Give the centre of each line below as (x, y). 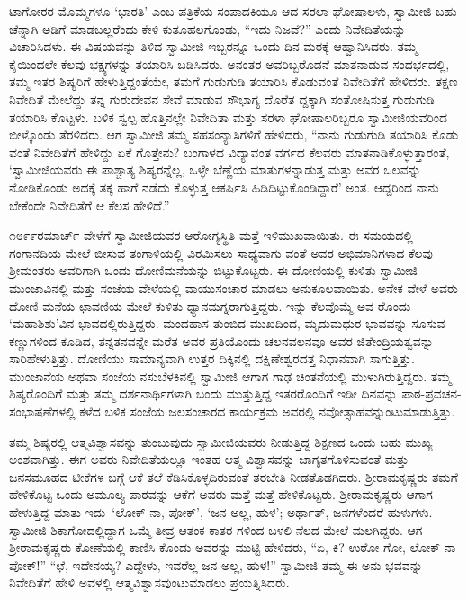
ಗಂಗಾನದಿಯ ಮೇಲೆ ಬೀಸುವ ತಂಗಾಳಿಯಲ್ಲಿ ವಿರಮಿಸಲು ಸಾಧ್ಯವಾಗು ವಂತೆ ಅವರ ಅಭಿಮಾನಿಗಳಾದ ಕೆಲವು (221, 252)
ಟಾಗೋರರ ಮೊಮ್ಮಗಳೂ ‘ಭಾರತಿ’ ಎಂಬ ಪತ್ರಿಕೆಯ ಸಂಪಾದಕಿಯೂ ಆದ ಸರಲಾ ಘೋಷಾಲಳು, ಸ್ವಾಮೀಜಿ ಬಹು (233, 11)
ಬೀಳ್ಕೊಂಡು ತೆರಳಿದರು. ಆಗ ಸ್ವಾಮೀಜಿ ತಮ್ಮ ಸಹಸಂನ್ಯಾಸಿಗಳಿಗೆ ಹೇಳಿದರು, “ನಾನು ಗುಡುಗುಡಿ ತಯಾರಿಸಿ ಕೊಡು (234, 134)
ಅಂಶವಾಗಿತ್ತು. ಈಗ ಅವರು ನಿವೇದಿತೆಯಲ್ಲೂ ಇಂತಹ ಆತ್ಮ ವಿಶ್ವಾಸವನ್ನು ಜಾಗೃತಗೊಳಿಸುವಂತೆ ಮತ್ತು (209, 459)
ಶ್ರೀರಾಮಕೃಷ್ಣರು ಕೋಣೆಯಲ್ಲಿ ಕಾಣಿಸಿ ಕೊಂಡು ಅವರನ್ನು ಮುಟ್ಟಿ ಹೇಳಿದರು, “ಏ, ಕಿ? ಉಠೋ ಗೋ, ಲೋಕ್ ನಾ (233, 547)
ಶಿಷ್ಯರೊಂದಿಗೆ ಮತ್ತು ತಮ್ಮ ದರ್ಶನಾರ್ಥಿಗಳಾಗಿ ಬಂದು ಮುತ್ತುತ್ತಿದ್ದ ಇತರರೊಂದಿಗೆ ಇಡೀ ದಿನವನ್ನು (203, 393)
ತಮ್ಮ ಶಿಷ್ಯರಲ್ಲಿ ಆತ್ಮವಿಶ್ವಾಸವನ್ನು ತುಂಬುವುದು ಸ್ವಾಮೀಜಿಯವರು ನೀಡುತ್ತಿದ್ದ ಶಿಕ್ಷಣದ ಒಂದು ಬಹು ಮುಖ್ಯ (221, 441)
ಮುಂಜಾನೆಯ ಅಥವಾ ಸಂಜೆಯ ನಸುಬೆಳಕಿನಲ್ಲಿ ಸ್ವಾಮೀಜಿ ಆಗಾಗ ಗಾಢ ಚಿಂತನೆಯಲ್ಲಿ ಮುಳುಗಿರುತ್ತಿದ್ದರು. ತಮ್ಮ (230, 375)
